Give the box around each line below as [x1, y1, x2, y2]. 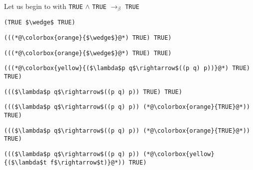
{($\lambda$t [4, 159, 47, 166]
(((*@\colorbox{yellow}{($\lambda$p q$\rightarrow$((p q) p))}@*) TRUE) [4, 65, 250, 72]
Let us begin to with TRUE [4, 1, 83, 11]
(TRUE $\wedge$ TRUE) [4, 19, 76, 26]
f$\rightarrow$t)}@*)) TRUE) [50, 159, 147, 166]
